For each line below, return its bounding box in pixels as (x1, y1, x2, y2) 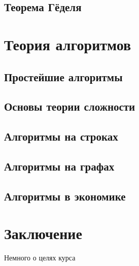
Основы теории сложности (4, 98, 135, 114)
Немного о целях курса (4, 252, 76, 263)
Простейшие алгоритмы (4, 69, 123, 84)
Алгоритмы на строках (4, 128, 118, 144)
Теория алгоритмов (4, 34, 131, 54)
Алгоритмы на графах (4, 158, 115, 174)
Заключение (4, 223, 82, 244)
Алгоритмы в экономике (4, 188, 126, 204)
